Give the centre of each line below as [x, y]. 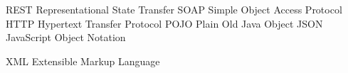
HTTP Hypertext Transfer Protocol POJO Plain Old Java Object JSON [164, 23]
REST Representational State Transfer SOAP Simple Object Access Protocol [174, 9]
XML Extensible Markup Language [83, 61]
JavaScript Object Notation [66, 37]
